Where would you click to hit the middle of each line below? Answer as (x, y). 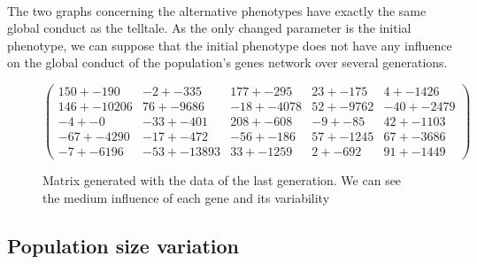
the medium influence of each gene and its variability (186, 197)
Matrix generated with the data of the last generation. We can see (222, 180)
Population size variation (123, 245)
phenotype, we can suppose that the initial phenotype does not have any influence (230, 45)
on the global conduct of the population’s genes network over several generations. (227, 62)
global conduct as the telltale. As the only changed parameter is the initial (209, 28)
